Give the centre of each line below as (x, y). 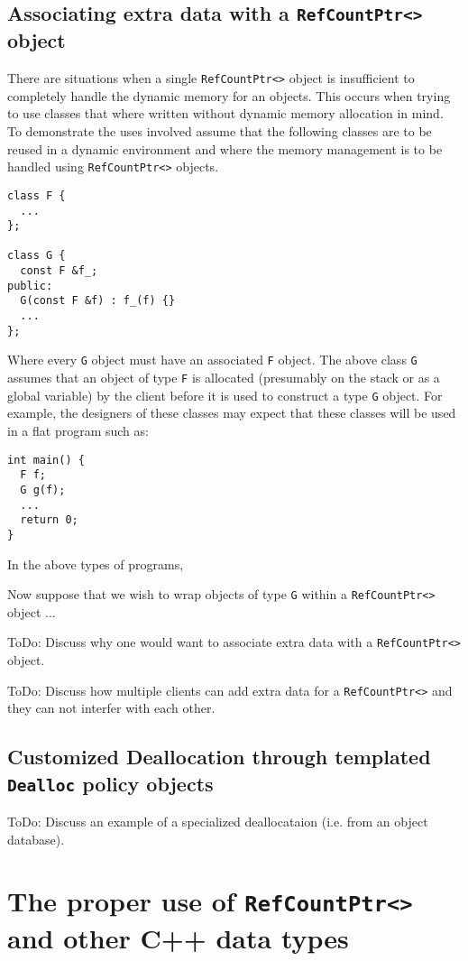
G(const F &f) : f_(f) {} (98, 301)
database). (36, 839)
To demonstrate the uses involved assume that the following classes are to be (220, 131)
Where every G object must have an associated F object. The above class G (212, 360)
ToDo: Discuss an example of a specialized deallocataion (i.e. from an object (218, 822)
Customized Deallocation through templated (219, 757)
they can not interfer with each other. (111, 708)
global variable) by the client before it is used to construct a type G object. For (225, 395)
